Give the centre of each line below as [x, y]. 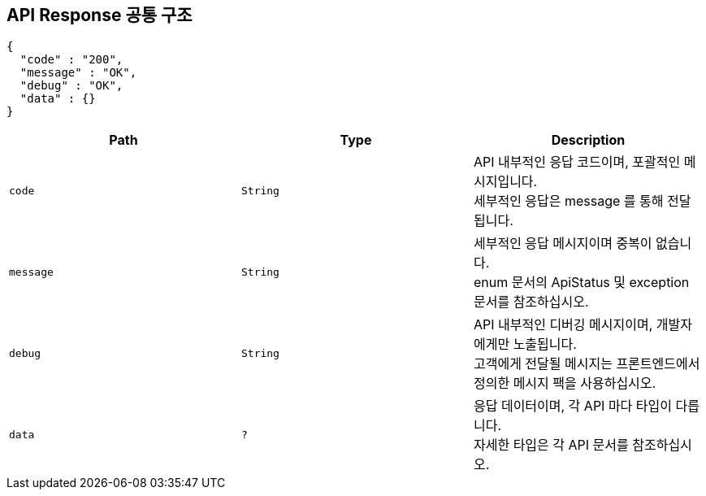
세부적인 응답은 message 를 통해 [568, 201]
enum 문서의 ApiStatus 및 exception [581, 283]
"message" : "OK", [78, 73]
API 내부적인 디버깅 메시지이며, [563, 325]
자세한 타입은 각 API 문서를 [551, 445]
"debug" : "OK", [71, 86]
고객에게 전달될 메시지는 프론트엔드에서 [587, 364]
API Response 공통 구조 [100, 15]
